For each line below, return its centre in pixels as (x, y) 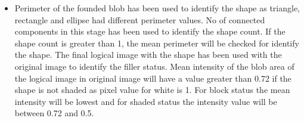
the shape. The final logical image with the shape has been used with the (148, 55)
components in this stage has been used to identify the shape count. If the (150, 31)
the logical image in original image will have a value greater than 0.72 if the (153, 78)
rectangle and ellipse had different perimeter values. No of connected (140, 19)
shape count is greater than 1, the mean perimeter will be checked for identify (157, 43)
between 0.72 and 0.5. (54, 113)
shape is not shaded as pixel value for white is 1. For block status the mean (152, 90)
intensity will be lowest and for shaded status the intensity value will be (146, 101)
